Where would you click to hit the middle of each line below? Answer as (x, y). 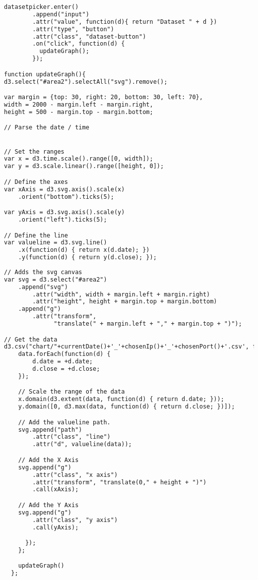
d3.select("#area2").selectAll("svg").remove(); (86, 82)
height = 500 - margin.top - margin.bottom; (79, 112)
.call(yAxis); (56, 527)
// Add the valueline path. (64, 422)
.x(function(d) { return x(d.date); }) (84, 250)
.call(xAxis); (56, 490)
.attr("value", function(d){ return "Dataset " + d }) (125, 22)
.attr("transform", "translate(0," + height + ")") (120, 482)
